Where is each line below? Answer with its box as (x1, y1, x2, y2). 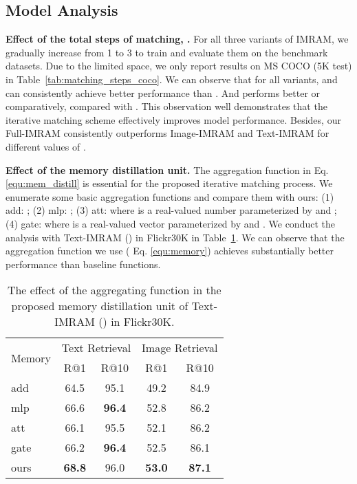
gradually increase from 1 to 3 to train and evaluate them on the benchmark (6, 45, 328, 59)
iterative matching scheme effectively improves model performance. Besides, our (6, 112, 341, 126)
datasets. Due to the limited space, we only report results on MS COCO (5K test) (6, 58, 352, 73)
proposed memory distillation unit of (11, 298, 188, 314)
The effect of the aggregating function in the (7, 282, 221, 298)
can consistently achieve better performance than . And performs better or (6, 85, 321, 100)
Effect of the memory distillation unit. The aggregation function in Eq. (6, 162, 329, 177)
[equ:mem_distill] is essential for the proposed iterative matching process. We (6, 176, 333, 190)
